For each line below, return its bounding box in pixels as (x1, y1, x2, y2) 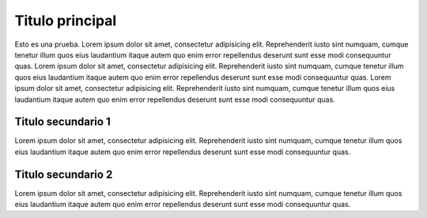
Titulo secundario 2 (14, 167, 113, 181)
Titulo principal (14, 12, 117, 29)
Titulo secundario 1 (14, 115, 111, 129)
